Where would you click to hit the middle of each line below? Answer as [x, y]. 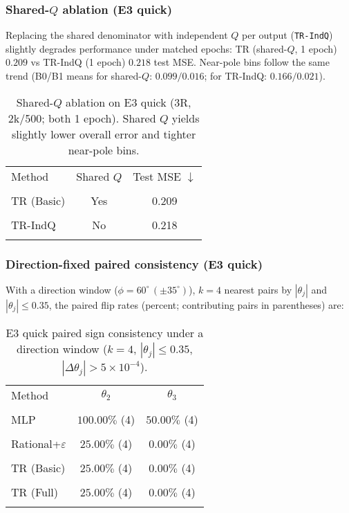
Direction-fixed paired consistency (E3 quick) [134, 263]
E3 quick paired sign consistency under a [105, 332]
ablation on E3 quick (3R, [129, 102]
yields [186, 118]
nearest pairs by [258, 289]
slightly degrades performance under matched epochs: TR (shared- [147, 48]
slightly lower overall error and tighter [104, 134]
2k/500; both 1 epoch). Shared [82, 118]
